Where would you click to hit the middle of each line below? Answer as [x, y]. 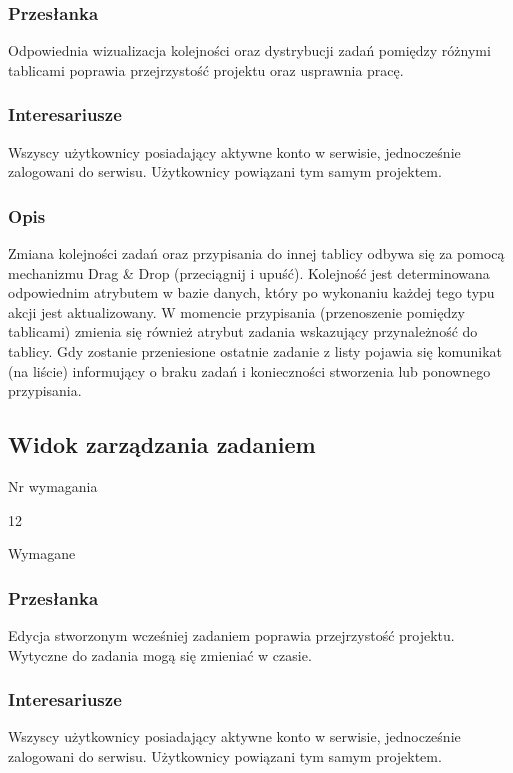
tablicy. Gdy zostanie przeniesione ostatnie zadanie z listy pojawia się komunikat [255, 351]
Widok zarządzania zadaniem [162, 444]
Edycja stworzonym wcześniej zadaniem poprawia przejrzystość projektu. [231, 634]
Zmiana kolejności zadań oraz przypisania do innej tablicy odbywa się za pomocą [256, 253]
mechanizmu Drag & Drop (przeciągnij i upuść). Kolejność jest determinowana [249, 272]
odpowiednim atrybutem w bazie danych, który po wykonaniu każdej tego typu [251, 292]
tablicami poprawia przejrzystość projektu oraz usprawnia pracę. [206, 69]
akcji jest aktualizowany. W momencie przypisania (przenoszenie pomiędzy [236, 311]
